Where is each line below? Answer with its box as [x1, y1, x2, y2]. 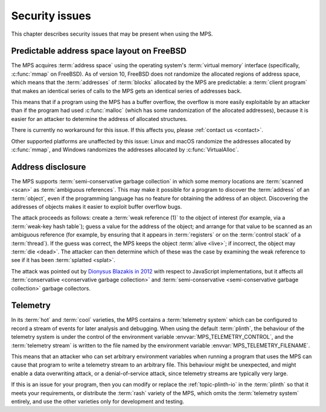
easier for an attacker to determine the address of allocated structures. [11, 115, 188, 122]
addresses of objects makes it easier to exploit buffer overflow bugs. [11, 203, 182, 211]
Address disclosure [11, 162, 86, 172]
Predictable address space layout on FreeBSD [11, 46, 187, 56]
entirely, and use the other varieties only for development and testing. [11, 397, 184, 405]
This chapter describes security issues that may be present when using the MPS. [11, 30, 214, 38]
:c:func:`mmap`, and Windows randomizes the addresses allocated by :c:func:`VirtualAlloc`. [11, 146, 239, 153]
